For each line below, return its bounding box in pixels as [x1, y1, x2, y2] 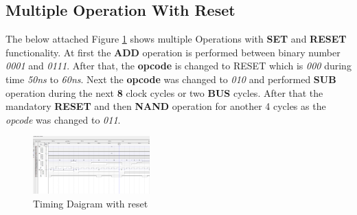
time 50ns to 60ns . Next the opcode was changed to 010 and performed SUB [5, 71, 336, 86]
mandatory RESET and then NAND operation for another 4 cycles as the [5, 99, 326, 113]
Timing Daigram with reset [33, 196, 148, 210]
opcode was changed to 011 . [5, 112, 121, 126]
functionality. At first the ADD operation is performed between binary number [5, 45, 341, 59]
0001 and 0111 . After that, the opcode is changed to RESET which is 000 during [5, 58, 352, 73]
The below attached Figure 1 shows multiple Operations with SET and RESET [5, 32, 347, 46]
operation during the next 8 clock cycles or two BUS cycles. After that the [5, 85, 323, 100]
